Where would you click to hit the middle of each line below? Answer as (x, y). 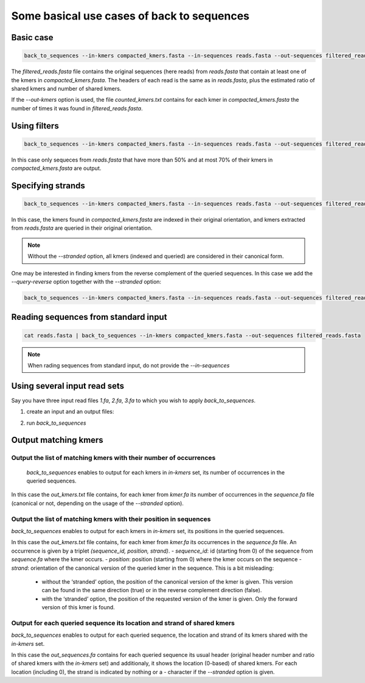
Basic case (32, 37)
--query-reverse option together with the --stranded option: (86, 282)
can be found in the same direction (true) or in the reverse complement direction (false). (152, 590)
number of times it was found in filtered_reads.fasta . (77, 108)
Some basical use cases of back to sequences (130, 16)
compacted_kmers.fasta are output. (56, 168)
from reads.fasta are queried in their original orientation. (82, 228)
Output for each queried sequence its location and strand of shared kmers (123, 623)
